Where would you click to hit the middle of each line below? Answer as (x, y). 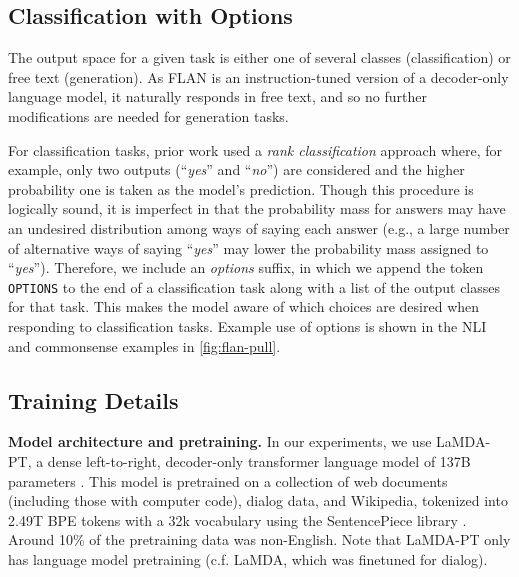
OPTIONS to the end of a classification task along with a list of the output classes (254, 286)
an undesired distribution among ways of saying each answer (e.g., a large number (259, 227)
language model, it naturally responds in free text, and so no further (217, 96)
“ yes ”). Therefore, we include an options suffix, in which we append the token (246, 267)
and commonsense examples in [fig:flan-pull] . (144, 345)
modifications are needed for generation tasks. (148, 115)
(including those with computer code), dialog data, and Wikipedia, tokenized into (258, 500)
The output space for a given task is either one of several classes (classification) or (259, 57)
